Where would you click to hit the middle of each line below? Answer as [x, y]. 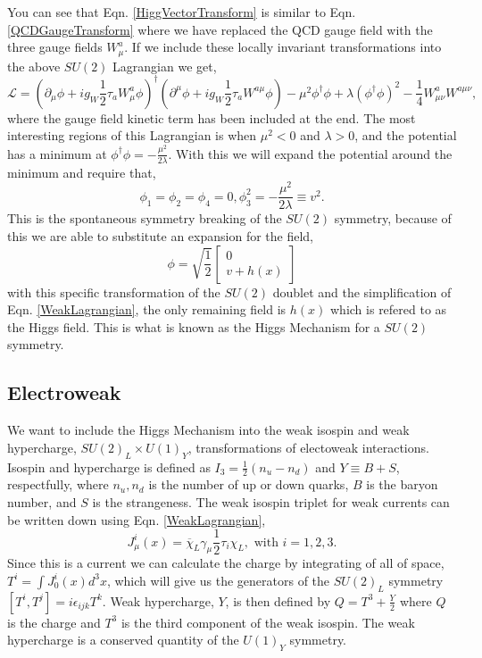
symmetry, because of [393, 218]
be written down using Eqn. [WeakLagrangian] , [137, 519]
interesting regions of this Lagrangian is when [132, 135]
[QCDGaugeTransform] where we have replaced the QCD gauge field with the [220, 29]
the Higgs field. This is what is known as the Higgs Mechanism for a [194, 326]
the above [34, 66]
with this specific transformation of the [114, 292]
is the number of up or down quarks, [249, 484]
